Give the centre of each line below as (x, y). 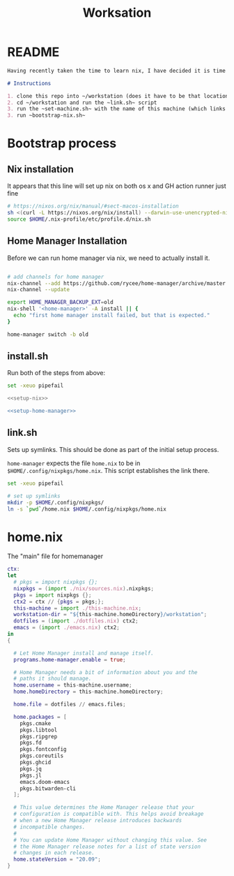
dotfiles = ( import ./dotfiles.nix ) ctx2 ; (76, 621)
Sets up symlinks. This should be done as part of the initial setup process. (113, 449)
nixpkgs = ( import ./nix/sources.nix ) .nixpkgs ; (84, 588)
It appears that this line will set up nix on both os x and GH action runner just (117, 186)
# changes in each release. (54, 853)
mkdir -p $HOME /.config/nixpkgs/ (56, 502)
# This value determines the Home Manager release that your (104, 808)
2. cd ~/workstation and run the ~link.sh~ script (82, 103)
